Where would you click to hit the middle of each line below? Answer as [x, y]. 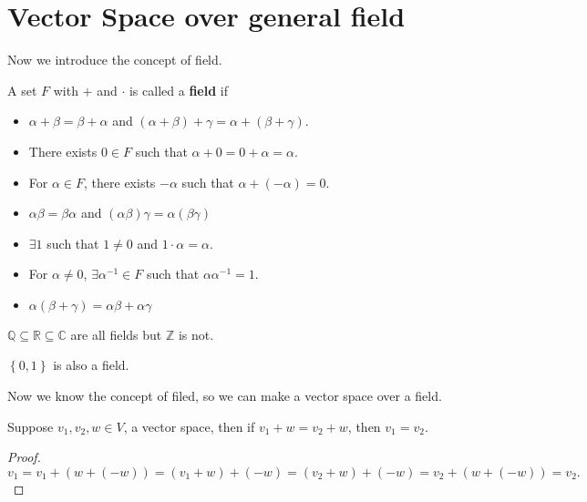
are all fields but [116, 334]
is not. [196, 334]
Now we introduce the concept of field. [115, 60]
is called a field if [178, 90]
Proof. [24, 457]
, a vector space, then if [189, 426]
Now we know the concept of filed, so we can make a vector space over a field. [225, 396]
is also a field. [91, 365]
